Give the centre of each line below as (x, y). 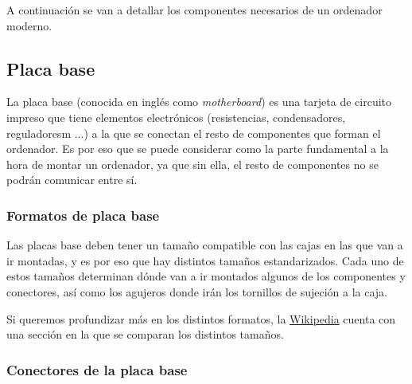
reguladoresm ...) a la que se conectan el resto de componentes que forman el (194, 133)
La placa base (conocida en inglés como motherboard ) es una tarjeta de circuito (199, 102)
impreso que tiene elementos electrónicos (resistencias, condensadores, (176, 117)
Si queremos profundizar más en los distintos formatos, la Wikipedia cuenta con (201, 318)
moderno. (29, 25)
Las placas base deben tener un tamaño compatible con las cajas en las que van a (205, 245)
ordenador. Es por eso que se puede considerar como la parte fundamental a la (198, 149)
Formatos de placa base (83, 215)
